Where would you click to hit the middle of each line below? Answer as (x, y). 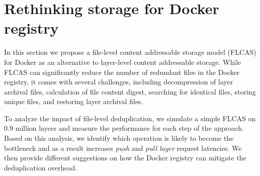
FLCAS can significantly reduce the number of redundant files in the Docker (122, 72)
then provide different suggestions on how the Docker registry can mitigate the (125, 158)
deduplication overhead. (41, 167)
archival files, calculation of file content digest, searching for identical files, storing (130, 91)
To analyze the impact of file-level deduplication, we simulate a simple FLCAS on (130, 118)
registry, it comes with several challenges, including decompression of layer (119, 82)
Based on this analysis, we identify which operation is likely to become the (119, 138)
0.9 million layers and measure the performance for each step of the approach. (124, 128)
